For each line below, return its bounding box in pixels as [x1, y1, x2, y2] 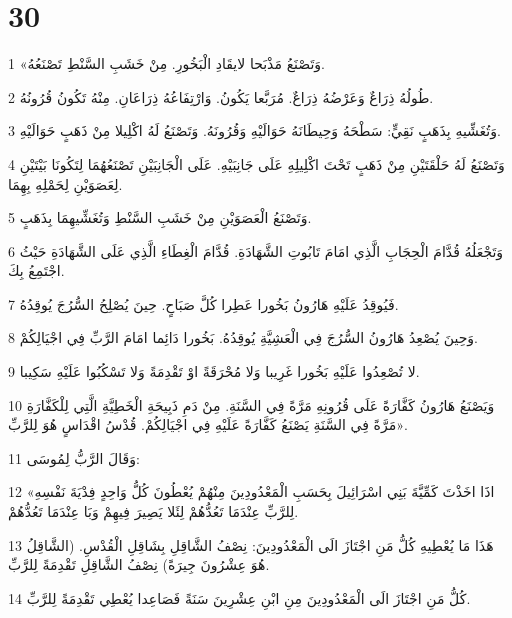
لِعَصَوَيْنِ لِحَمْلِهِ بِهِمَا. [8, 173, 123, 194]
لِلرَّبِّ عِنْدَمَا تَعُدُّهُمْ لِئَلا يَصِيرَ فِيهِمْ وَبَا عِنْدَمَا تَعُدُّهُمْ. [8, 501, 299, 522]
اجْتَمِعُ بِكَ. [8, 260, 65, 281]
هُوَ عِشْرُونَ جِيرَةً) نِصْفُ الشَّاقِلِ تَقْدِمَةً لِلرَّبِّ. [8, 554, 270, 575]
